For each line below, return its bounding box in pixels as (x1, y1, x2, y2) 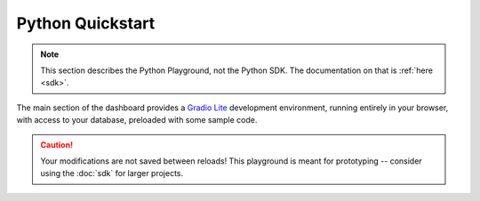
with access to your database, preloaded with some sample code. (16, 115, 258, 125)
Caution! (40, 139, 74, 150)
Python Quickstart (16, 13, 156, 33)
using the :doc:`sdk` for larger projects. (40, 168, 184, 179)
